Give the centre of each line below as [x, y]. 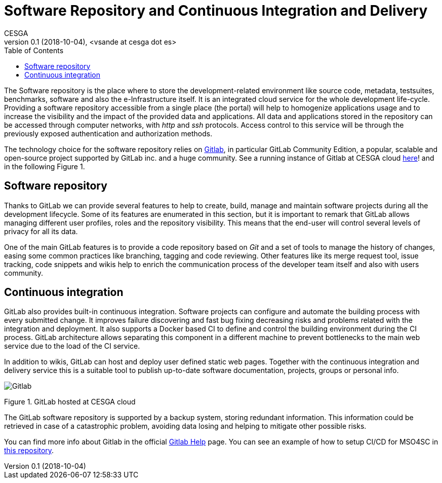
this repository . [29, 451]
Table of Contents [34, 50]
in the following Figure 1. [45, 166]
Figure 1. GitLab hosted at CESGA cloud [70, 402]
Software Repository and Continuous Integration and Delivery [216, 11]
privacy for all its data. [41, 231]
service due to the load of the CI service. [72, 346]
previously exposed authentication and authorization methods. [108, 133]
